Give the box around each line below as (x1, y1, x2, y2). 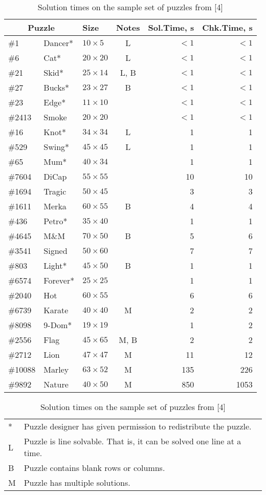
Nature (43, 378, 69, 390)
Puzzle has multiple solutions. (24, 477, 130, 488)
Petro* (43, 215, 68, 227)
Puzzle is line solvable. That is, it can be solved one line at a (24, 435, 241, 447)
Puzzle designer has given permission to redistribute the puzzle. (24, 420, 252, 432)
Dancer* (43, 37, 73, 49)
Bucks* (43, 81, 69, 93)
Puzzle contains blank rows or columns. (24, 462, 165, 474)
